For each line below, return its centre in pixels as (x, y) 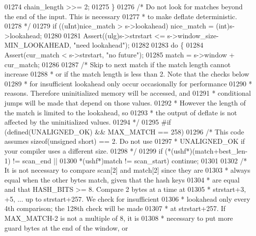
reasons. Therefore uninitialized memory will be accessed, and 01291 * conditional (128, 93)
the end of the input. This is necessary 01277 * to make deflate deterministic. (121, 16)
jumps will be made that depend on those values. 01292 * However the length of (125, 102)
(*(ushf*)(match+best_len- (206, 150)
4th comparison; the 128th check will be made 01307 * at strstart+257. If (115, 208)
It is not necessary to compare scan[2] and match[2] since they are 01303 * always (128, 170)
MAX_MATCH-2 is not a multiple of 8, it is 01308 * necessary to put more (119, 218)
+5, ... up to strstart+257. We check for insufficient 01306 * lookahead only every (128, 198)
